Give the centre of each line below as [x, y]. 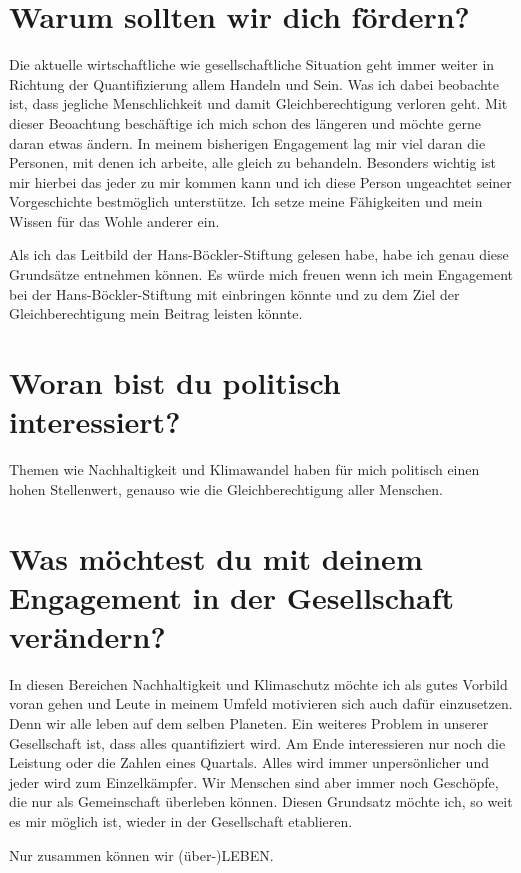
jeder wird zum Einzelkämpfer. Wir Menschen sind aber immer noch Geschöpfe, [254, 781]
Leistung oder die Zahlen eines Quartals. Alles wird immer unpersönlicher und [249, 762]
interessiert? [95, 421]
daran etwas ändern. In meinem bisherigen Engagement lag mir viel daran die [247, 142]
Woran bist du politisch [175, 382]
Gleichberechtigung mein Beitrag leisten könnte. [156, 313]
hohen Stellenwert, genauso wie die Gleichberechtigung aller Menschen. [226, 488]
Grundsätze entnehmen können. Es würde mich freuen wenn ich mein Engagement [261, 274]
